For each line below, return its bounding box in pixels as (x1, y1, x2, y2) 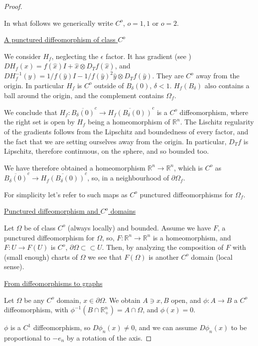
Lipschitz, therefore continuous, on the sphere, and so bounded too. (4, 146, 209, 156)
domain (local (191, 251, 233, 262)
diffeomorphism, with (4, 304, 68, 315)
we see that (87, 251, 122, 262)
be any (24, 294, 45, 305)
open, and (171, 294, 201, 305)
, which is (174, 162, 203, 173)
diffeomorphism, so (33, 322, 91, 333)
